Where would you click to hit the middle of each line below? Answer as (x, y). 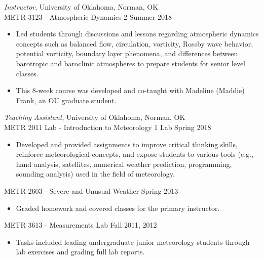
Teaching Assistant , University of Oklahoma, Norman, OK (95, 117)
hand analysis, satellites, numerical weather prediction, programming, (124, 164)
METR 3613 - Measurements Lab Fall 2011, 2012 (81, 225)
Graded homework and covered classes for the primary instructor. (118, 208)
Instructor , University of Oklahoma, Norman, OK (81, 7)
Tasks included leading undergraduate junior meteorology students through (133, 242)
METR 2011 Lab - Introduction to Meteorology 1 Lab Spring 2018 (108, 127)
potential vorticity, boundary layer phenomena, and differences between (127, 53)
